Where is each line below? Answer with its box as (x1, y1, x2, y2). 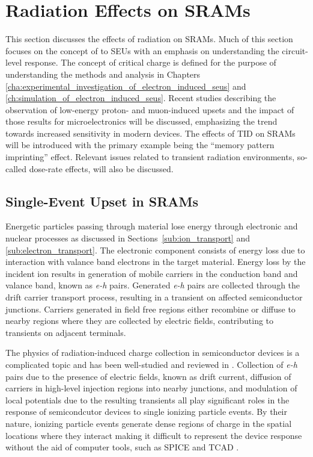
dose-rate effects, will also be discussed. (29, 162, 174, 175)
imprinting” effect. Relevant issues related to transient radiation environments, (5, 151, 295, 163)
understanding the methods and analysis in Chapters (5, 67, 201, 80)
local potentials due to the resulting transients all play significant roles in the (5, 393, 290, 406)
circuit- (282, 44, 308, 57)
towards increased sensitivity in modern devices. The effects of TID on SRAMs (5, 126, 296, 139)
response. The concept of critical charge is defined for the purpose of (24, 56, 276, 69)
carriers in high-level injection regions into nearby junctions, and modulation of (5, 382, 297, 394)
